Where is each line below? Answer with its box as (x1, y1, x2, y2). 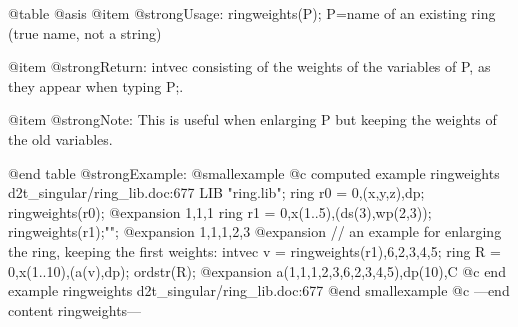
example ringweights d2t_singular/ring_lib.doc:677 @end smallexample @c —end (8, 280, 510, 301)
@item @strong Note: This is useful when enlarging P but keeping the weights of (8, 109, 497, 130)
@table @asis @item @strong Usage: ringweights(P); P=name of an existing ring (8, 3, 496, 23)
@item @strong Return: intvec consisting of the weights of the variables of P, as (8, 56, 491, 77)
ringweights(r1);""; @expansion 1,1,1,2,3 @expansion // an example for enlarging (8, 221, 502, 242)
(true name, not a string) (8, 22, 162, 43)
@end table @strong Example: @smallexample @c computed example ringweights (8, 162, 500, 183)
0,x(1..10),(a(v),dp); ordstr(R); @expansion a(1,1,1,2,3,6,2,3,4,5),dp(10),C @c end (8, 260, 506, 281)
